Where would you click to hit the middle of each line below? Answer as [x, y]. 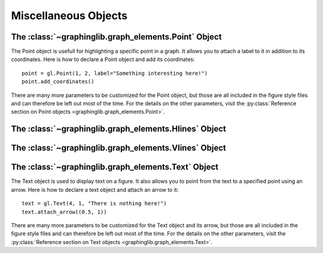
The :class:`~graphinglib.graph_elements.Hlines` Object [119, 129]
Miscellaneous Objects [69, 16]
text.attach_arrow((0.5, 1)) [64, 212]
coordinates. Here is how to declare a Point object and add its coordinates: [103, 59]
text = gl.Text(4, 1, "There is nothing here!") [94, 204]
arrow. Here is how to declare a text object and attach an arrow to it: [95, 190]
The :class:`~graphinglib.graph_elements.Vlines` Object [119, 148]
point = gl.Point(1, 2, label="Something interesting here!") [115, 73]
